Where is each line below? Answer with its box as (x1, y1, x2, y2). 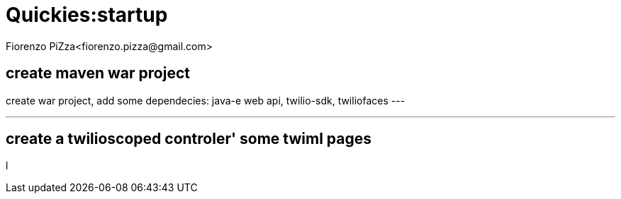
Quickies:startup (6, 3, 168, 27)
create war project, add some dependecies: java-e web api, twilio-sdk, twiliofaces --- (6, 94, 405, 107)
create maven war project (6, 64, 190, 83)
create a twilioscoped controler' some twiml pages (6, 130, 372, 148)
